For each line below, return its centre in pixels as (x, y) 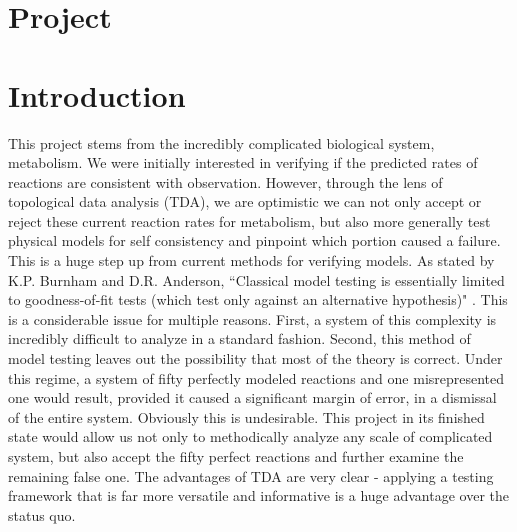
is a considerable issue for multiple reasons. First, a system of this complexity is (252, 318)
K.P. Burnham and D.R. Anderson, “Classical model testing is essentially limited (256, 279)
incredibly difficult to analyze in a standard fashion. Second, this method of (239, 338)
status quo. (42, 514)
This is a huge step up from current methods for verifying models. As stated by (251, 260)
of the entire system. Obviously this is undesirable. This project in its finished (246, 416)
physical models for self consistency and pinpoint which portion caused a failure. (254, 240)
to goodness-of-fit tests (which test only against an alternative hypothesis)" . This (258, 299)
